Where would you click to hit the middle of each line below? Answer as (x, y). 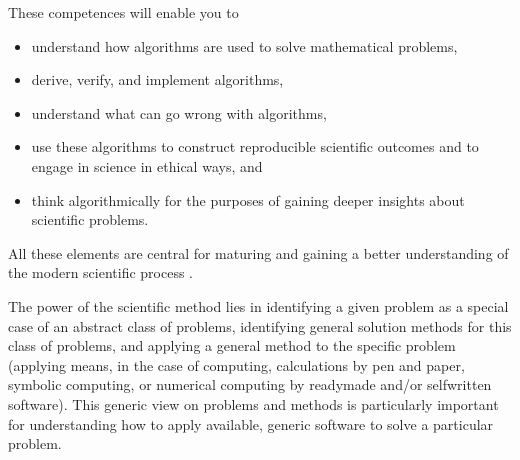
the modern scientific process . (101, 272)
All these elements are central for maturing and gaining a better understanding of (258, 252)
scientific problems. (90, 219)
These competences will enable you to (123, 12)
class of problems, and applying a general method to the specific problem (232, 345)
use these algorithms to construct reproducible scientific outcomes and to (255, 146)
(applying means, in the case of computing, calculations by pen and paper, (236, 364)
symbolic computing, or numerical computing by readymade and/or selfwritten (250, 384)
